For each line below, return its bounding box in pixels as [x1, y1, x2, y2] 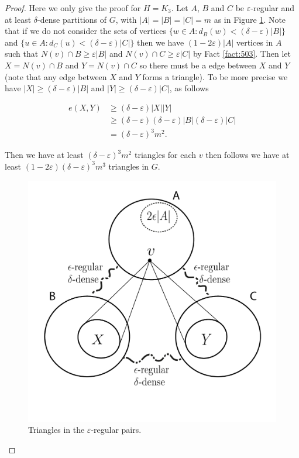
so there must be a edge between [139, 58, 257, 71]
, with [115, 13, 137, 25]
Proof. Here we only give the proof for [5, 2, 141, 13]
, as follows [169, 82, 209, 94]
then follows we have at [205, 149, 290, 161]
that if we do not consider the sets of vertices [5, 25, 167, 37]
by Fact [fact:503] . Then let [193, 47, 291, 60]
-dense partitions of [37, 13, 107, 25]
